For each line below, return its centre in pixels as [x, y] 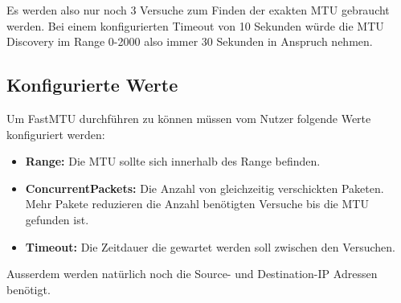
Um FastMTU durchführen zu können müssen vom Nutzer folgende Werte [189, 118]
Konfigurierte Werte [92, 85]
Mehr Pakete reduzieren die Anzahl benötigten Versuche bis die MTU [197, 204]
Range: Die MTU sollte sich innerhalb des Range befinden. [173, 161]
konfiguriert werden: [56, 134]
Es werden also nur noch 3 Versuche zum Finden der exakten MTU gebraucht [198, 10]
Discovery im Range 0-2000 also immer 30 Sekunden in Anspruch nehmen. [190, 41]
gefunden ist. [57, 219]
